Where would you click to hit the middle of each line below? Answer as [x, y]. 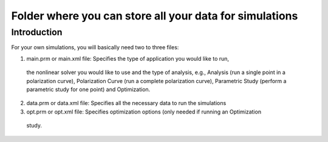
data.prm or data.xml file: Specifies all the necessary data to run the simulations [126, 103]
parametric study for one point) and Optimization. [88, 89]
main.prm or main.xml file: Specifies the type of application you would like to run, [128, 58]
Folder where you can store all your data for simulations [155, 16]
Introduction [37, 32]
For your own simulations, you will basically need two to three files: [95, 47]
